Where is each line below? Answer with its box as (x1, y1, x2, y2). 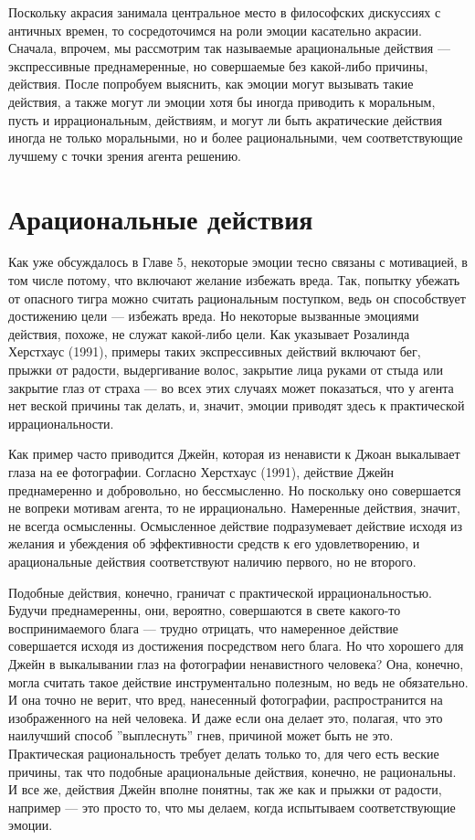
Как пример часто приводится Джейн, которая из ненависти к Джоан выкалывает (8, 444, 460, 463)
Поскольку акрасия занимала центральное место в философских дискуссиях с (8, 3, 441, 21)
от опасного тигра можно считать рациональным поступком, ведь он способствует (8, 288, 466, 307)
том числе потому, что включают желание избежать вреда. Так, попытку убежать (8, 271, 460, 290)
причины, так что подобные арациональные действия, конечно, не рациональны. (8, 761, 457, 781)
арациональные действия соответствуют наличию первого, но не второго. (8, 551, 417, 570)
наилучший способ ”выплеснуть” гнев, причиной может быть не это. (8, 726, 394, 745)
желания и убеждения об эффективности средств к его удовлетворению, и (8, 534, 420, 553)
